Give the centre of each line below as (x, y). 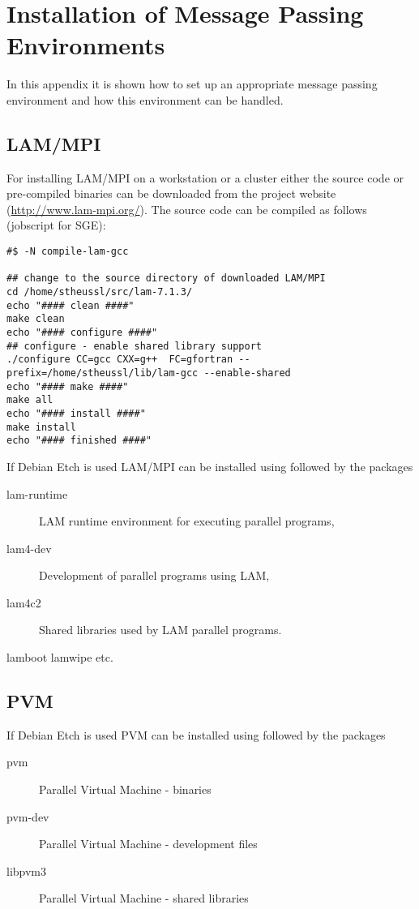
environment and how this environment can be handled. (145, 99)
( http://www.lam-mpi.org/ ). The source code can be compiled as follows (187, 209)
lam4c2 (24, 602)
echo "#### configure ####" (82, 333)
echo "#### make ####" (68, 386)
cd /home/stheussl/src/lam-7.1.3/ (100, 292)
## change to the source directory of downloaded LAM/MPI (166, 279)
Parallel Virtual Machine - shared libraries (144, 898)
